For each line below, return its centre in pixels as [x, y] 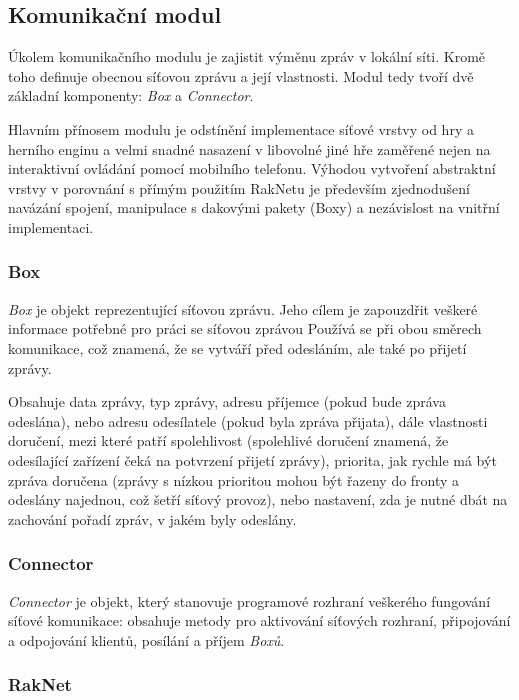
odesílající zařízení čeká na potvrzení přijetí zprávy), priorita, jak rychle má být [252, 459]
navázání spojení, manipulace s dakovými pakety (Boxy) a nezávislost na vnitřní [254, 207]
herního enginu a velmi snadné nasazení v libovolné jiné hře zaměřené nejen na [249, 148]
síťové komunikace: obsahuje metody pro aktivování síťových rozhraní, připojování [259, 620]
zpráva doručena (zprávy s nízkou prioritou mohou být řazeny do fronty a [234, 479]
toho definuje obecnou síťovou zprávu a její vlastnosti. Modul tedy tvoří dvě [241, 75]
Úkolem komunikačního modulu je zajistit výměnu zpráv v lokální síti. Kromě [247, 56]
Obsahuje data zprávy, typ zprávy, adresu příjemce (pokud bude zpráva [227, 401]
